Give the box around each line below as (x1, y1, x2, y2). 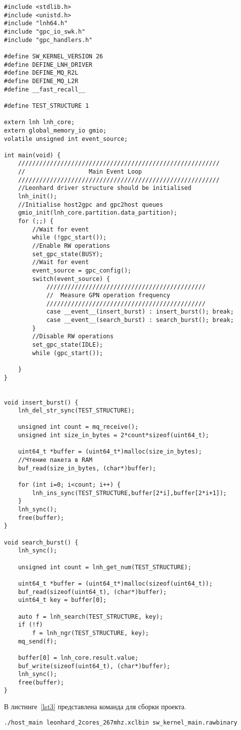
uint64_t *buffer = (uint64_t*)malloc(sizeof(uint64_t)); (18, 580, 213, 587)
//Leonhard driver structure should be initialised (18, 184, 192, 192)
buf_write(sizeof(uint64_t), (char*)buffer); (18, 662, 170, 670)
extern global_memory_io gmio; (4, 127, 107, 134)
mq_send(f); (18, 638, 57, 645)
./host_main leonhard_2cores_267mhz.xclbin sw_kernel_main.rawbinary (4, 719, 238, 726)
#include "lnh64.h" (4, 20, 68, 27)
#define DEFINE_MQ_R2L (4, 69, 79, 77)
